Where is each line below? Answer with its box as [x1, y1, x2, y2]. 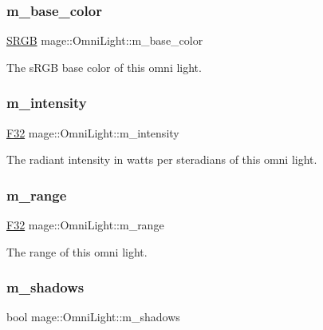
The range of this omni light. [6, 243, 148, 260]
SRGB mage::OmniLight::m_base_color [6, 32, 203, 49]
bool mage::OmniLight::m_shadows [6, 308, 180, 325]
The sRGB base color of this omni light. [6, 58, 202, 75]
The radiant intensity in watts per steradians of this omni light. [6, 151, 317, 168]
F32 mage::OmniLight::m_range [6, 217, 164, 233]
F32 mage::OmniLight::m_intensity [6, 124, 179, 141]
